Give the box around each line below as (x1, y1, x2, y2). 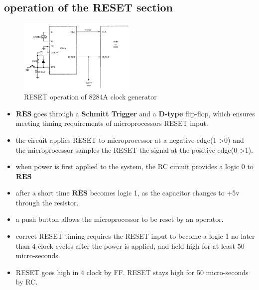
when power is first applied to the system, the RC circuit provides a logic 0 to (15, 161, 254, 172)
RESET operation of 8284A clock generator (24, 92, 157, 102)
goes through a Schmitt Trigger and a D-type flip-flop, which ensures (34, 108, 255, 118)
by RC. (15, 277, 38, 287)
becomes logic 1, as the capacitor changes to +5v (90, 188, 240, 198)
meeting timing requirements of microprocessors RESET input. (15, 118, 208, 128)
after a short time (15, 188, 70, 198)
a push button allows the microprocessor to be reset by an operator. (15, 214, 224, 224)
